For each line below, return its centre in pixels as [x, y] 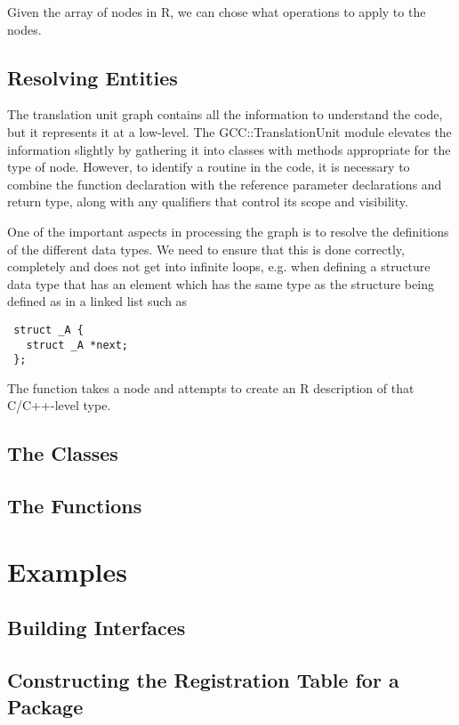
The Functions [75, 506]
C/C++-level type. [59, 405]
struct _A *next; [77, 345]
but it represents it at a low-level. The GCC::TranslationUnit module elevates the [229, 131]
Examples [67, 571]
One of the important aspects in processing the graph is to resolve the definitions [228, 231]
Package [45, 706]
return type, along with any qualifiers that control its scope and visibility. [208, 201]
